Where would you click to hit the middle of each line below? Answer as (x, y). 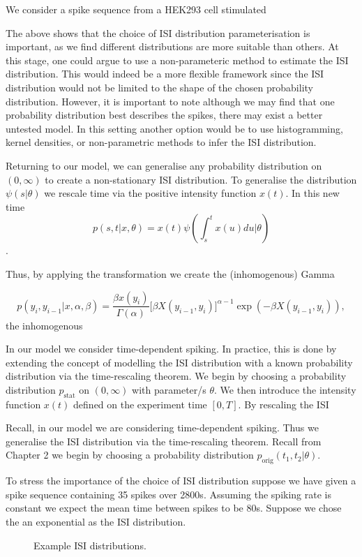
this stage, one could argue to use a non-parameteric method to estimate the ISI (177, 60)
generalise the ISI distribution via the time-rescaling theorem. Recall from (164, 441)
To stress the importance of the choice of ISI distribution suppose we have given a (181, 481)
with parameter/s (169, 389)
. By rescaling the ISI (284, 404)
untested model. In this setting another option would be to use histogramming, (174, 128)
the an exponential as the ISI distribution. (96, 522)
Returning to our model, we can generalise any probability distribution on (164, 165)
